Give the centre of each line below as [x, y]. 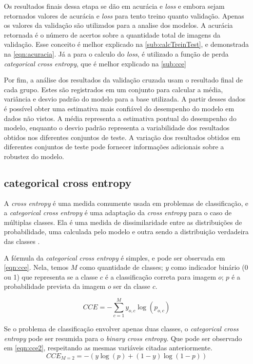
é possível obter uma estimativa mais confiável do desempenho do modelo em [119, 108]
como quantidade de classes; [121, 267]
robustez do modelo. [34, 156]
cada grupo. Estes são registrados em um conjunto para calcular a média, [114, 89]
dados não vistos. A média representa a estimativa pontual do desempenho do [120, 118]
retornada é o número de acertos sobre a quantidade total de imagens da [112, 34]
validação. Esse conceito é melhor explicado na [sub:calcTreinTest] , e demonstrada [126, 44]
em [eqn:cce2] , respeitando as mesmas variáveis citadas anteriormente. [108, 348]
